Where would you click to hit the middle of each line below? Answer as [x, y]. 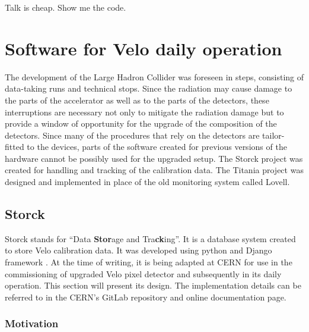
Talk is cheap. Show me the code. [66, 7]
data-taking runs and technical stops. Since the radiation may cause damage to [149, 88]
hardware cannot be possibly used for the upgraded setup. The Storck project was [154, 158]
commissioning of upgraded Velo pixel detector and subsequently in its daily [143, 273]
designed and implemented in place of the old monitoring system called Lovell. [147, 182]
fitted [15, 147]
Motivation [32, 323]
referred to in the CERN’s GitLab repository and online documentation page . [146, 297]
